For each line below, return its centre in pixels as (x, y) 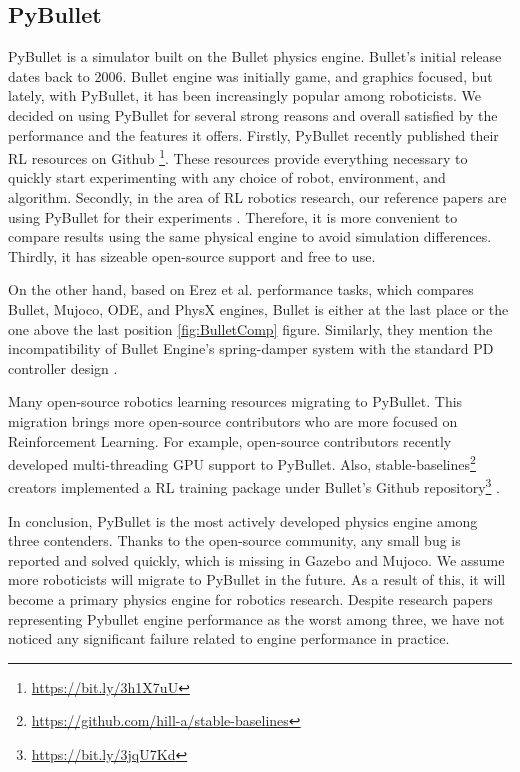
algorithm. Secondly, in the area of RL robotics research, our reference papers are (257, 197)
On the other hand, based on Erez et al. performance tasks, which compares (241, 289)
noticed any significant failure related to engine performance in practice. (229, 638)
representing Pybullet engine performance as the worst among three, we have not (256, 618)
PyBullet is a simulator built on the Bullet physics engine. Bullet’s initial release (255, 56)
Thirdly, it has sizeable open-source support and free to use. (192, 255)
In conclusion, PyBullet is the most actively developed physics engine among (243, 520)
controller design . (63, 367)
